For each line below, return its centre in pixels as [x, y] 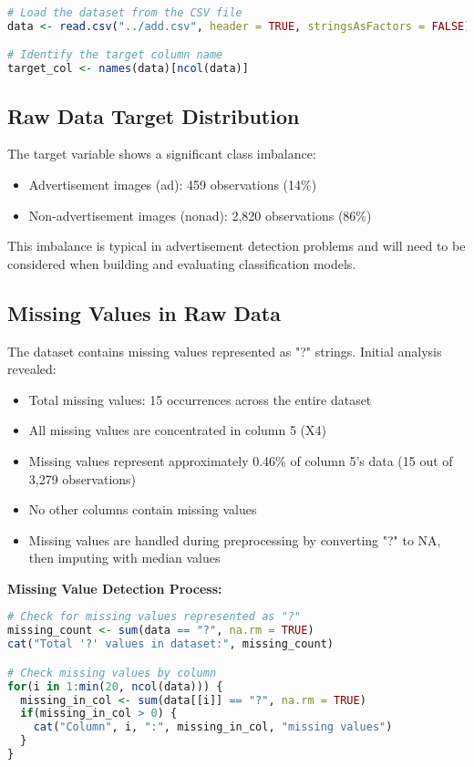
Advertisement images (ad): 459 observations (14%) [173, 184]
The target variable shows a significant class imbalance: [162, 154]
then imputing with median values [124, 558]
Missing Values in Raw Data [144, 312]
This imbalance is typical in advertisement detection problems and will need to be [237, 246]
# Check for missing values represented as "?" [155, 617]
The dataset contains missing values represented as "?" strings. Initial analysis [225, 351]
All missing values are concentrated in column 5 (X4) [177, 430]
